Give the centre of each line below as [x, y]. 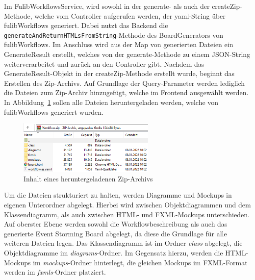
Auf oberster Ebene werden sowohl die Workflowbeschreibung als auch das [116, 224]
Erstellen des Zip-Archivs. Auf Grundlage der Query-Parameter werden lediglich [125, 83]
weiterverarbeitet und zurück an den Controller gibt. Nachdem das [104, 64]
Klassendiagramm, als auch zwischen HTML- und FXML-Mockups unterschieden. [127, 214]
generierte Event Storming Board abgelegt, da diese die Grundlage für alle [115, 233]
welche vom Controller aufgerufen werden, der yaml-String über [130, 15]
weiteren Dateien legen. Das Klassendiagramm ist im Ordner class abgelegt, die [123, 243]
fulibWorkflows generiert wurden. [54, 112]
